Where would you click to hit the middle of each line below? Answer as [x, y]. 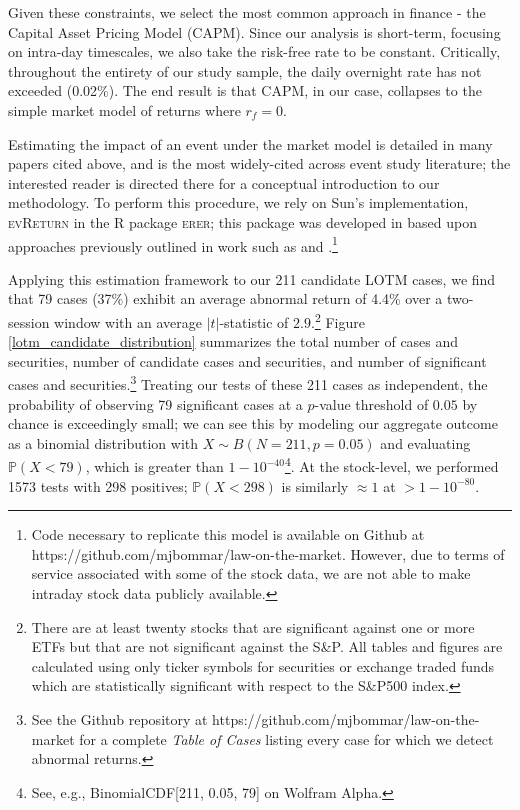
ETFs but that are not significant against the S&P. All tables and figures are [267, 646]
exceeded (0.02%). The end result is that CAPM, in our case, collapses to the [245, 90]
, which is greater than [154, 466]
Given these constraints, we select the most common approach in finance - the [247, 12]
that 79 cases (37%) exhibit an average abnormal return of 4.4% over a [225, 298]
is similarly [315, 485]
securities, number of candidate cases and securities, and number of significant [247, 360]
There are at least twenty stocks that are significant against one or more [253, 626]
